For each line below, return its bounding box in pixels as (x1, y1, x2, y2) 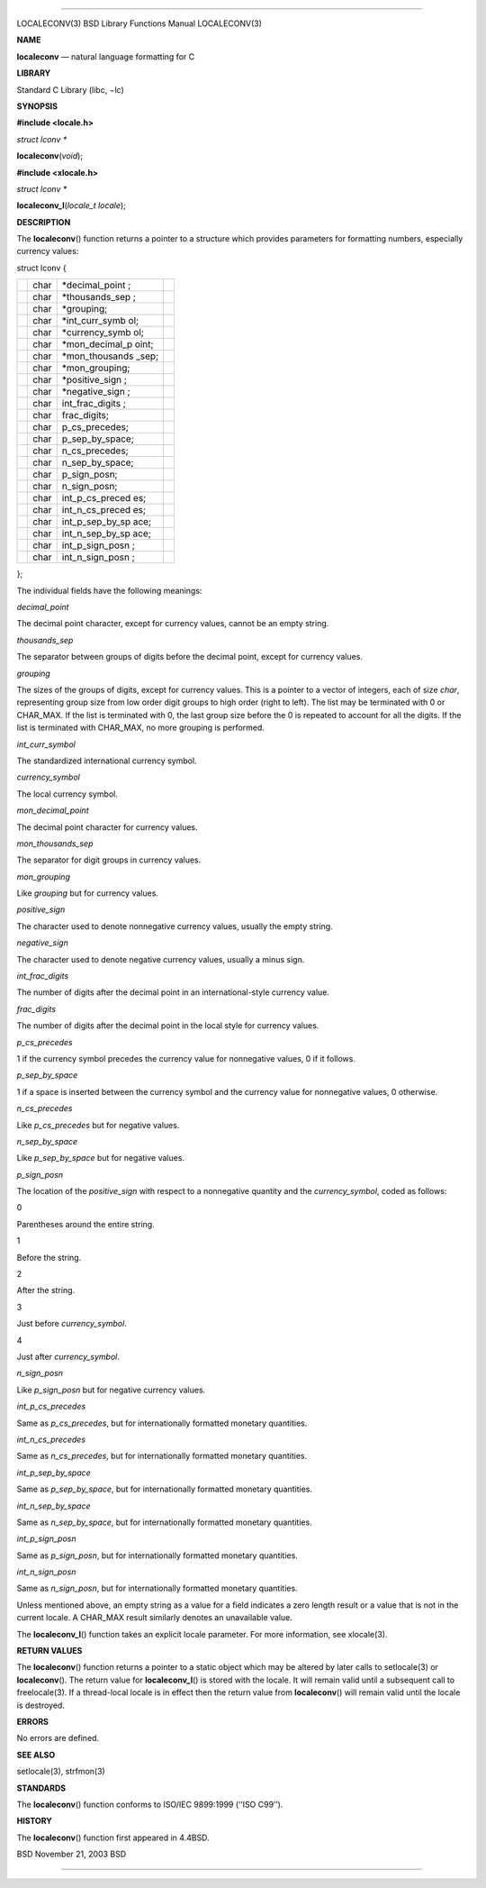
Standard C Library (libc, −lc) (16, 84, 125, 95)
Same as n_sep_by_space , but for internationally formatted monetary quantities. (16, 1517, 312, 1528)
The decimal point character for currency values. (16, 821, 198, 833)
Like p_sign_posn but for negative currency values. (16, 1384, 206, 1395)
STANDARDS (16, 1783, 67, 1793)
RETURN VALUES (16, 1646, 83, 1656)
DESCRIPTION (16, 216, 71, 227)
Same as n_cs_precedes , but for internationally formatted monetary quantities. (16, 1451, 308, 1462)
